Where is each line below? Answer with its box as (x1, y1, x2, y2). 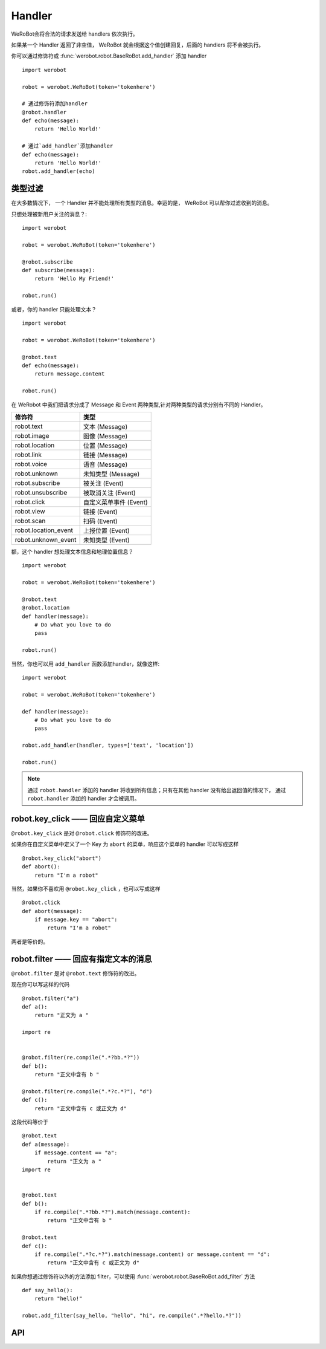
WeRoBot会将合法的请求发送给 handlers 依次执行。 (11, 30, 138, 37)
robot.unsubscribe (14, 488, 68, 496)
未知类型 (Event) (83, 536, 130, 544)
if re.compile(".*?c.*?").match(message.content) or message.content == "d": (34, 1250, 270, 1258)
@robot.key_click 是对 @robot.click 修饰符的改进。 (11, 829, 153, 837)
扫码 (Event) (83, 517, 118, 525)
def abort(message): (22, 908, 83, 914)
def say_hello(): (22, 1287, 73, 1294)
